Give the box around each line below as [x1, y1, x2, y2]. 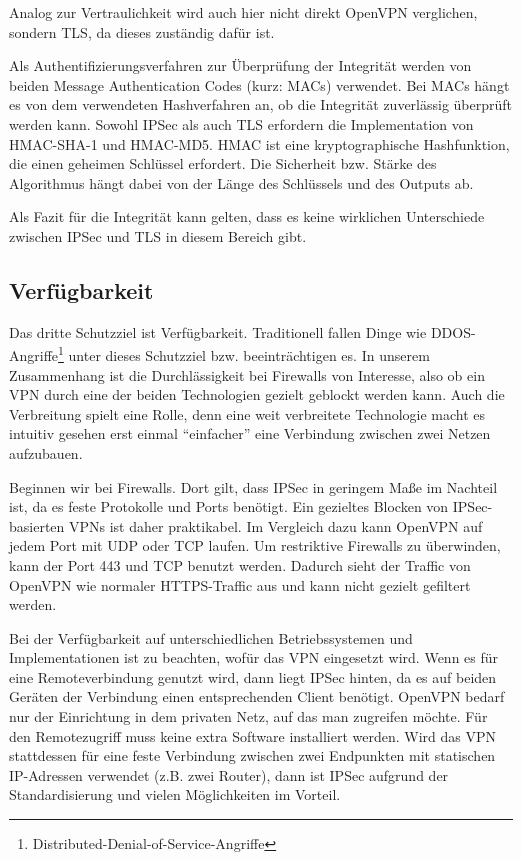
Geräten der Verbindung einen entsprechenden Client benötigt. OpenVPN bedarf [9, 686, 505, 707]
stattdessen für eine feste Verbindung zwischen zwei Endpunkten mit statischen [9, 745, 496, 766]
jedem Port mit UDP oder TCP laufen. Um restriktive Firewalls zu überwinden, [9, 535, 501, 556]
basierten [9, 515, 65, 536]
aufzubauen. [9, 442, 83, 463]
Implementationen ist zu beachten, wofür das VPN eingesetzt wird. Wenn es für [9, 647, 499, 668]
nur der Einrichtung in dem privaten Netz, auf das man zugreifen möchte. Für [9, 706, 488, 727]
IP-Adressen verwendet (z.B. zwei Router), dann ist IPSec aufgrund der [9, 764, 449, 785]
